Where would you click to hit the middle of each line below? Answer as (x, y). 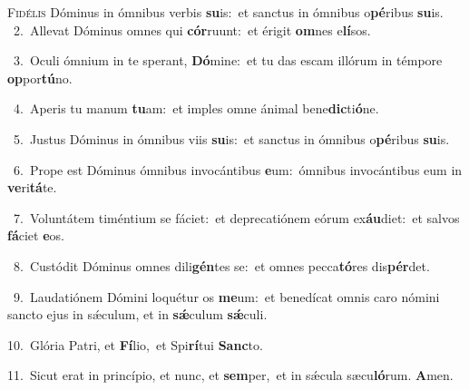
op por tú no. (40, 78)
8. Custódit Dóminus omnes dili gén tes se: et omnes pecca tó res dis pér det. (221, 265)
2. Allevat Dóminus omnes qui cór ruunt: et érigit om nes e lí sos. (192, 29)
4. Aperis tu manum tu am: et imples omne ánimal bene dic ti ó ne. (196, 108)
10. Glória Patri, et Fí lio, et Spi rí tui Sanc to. (135, 344)
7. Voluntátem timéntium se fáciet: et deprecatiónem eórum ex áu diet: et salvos (236, 217)
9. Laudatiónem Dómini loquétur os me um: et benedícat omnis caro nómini (226, 296)
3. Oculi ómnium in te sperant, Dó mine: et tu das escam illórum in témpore (228, 60)
